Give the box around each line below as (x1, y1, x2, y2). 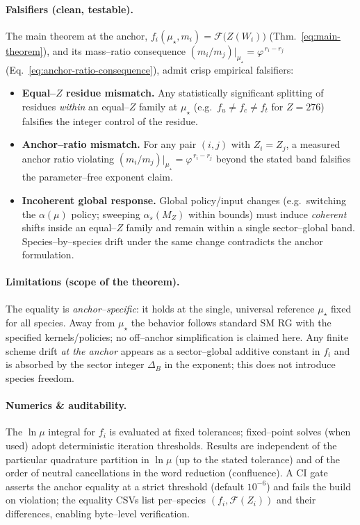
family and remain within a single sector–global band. (126, 220, 355, 235)
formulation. (22, 247, 74, 262)
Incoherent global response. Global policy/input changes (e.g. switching (22, 192, 346, 207)
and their (277, 492, 316, 507)
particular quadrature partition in (6, 451, 149, 466)
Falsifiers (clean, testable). (6, 1, 134, 16)
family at (139, 99, 178, 113)
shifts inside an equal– (22, 220, 117, 235)
